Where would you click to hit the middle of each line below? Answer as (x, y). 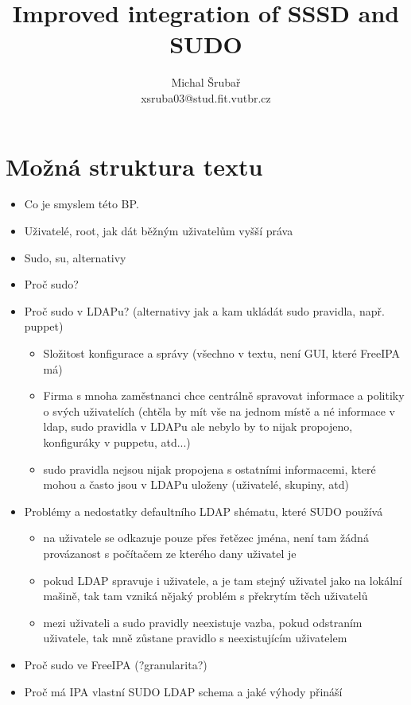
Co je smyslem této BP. (81, 204)
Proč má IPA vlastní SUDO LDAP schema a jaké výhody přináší (183, 691)
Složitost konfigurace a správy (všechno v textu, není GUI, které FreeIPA (222, 353)
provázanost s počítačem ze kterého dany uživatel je (170, 553)
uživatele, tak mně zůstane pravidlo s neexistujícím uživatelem (195, 638)
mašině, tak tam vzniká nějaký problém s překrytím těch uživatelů (205, 596)
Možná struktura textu (134, 166)
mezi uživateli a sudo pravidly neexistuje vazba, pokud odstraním (203, 622)
